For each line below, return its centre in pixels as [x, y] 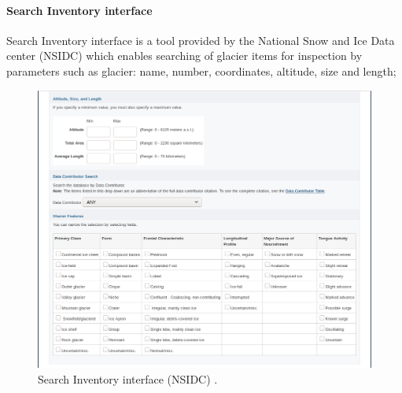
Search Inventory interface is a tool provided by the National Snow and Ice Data [201, 40]
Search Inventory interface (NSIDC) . [128, 378]
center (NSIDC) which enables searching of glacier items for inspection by [184, 56]
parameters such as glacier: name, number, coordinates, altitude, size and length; [201, 70]
